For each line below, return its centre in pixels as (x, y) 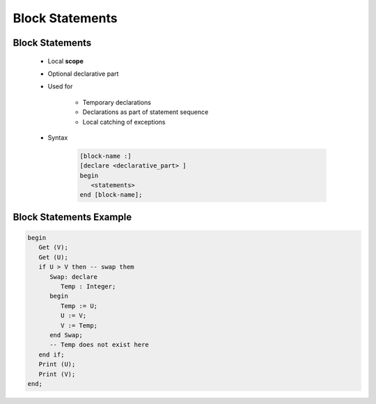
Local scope (65, 61)
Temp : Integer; (88, 286)
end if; (52, 354)
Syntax (58, 137)
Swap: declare (73, 277)
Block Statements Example (72, 217)
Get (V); (54, 248)
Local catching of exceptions (124, 122)
